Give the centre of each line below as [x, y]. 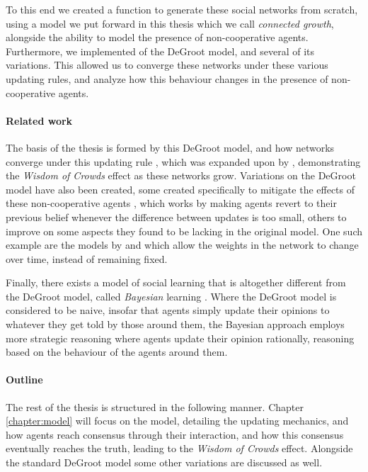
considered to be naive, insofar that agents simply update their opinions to [168, 310]
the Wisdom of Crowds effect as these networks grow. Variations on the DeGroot [181, 175]
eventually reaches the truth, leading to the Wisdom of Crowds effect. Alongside [179, 448]
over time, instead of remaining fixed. [87, 258]
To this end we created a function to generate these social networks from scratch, [182, 9]
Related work [39, 120]
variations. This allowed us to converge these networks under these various [167, 65]
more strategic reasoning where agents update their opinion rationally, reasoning [180, 338]
